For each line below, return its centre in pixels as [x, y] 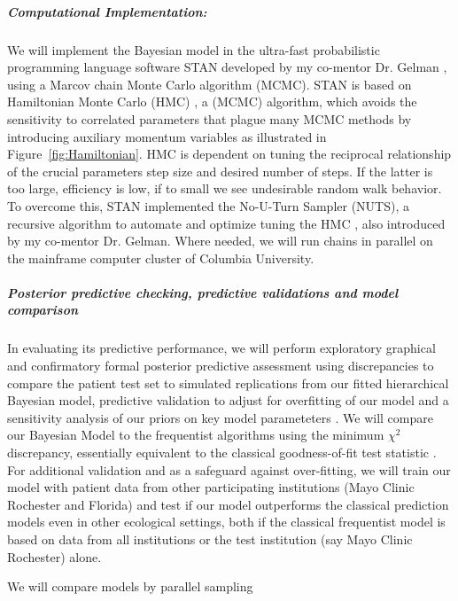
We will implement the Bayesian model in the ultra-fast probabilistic [194, 49]
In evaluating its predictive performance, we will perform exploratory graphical [221, 348]
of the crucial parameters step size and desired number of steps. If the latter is [220, 171]
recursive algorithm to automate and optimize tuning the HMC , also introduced [226, 223]
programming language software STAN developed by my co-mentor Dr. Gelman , [227, 67]
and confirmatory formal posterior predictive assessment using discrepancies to [221, 366]
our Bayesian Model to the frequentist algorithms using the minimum [196, 435]
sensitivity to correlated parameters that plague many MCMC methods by [210, 118]
